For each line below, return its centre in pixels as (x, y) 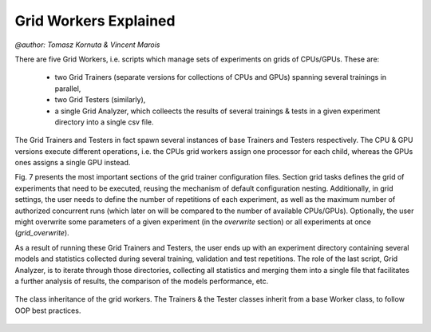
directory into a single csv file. (105, 122)
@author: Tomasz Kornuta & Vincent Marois (87, 45)
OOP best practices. (48, 310)
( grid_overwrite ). (42, 233)
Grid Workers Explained (95, 21)
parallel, (68, 89)
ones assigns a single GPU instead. (73, 163)
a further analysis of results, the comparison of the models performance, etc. (142, 281)
